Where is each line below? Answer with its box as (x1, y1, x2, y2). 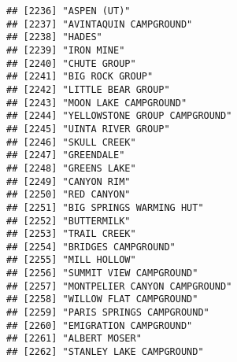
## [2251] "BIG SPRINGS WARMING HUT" (6, 201, 204, 213)
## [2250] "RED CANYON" (6, 189, 131, 201)
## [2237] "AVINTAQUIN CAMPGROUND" (6, 18, 193, 30)
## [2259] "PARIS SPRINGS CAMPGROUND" (6, 307, 209, 319)
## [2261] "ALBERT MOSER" (6, 333, 142, 345)
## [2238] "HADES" (6, 31, 102, 43)
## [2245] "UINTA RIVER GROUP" (6, 123, 170, 135)
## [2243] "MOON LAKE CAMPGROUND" (6, 97, 187, 109)
